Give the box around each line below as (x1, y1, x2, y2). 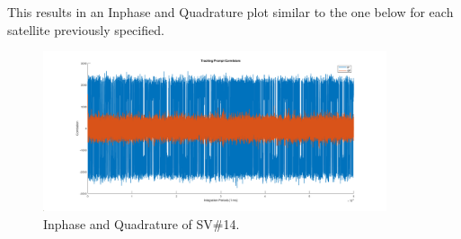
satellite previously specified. (7, 20, 164, 39)
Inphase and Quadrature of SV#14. (43, 214, 240, 233)
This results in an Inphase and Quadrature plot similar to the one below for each (7, 3, 454, 21)
